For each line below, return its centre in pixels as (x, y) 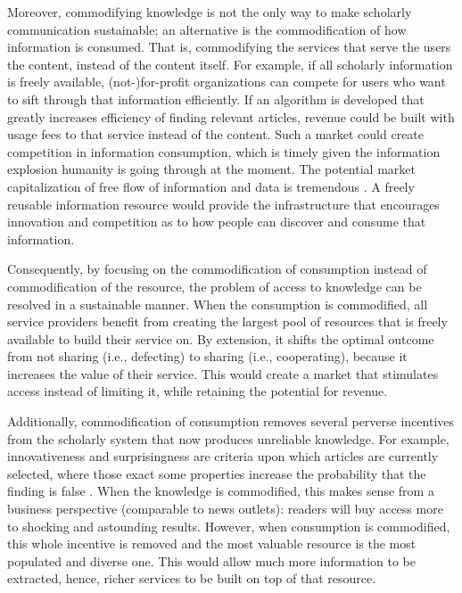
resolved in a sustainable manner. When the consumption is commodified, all (218, 304)
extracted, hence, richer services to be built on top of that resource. (192, 578)
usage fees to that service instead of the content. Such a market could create (216, 134)
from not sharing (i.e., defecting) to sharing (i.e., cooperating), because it (207, 356)
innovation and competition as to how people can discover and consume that (217, 222)
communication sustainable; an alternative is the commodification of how (207, 29)
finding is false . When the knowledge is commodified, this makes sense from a (221, 491)
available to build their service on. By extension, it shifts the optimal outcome (221, 338)
